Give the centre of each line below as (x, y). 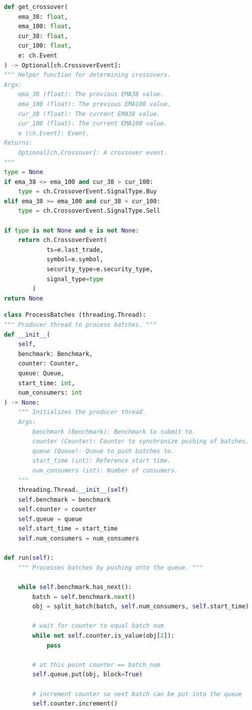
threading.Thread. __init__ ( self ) (73, 490)
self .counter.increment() (75, 704)
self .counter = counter (57, 509)
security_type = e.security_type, (100, 269)
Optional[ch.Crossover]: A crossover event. (93, 152)
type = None (24, 172)
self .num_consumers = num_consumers (79, 539)
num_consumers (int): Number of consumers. (105, 470)
